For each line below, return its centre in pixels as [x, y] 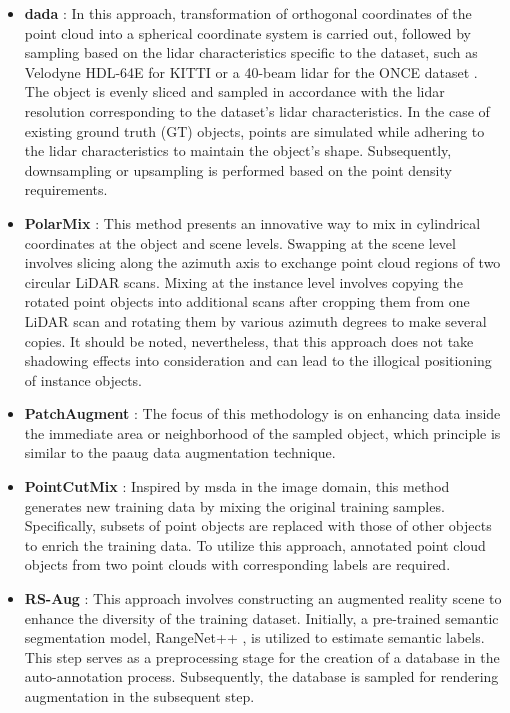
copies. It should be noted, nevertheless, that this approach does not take [249, 340]
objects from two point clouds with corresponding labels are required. [237, 564]
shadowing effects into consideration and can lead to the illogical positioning [258, 360]
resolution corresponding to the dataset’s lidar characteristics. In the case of [257, 110]
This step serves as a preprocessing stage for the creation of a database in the [262, 656]
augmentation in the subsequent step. [139, 696]
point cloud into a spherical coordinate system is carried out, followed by [247, 32]
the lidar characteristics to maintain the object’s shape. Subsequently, [238, 150]
